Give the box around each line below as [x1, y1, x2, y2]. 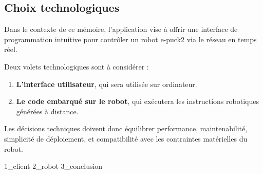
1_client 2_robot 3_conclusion [4, 161, 103, 171]
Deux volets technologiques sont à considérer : [4, 61, 149, 72]
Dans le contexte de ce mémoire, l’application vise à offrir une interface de [4, 24, 238, 34]
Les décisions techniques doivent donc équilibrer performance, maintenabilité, [4, 123, 248, 134]
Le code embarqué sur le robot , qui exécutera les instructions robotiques [16, 96, 259, 107]
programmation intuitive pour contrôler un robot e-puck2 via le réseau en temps [4, 33, 257, 44]
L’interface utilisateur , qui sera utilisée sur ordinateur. [16, 78, 197, 89]
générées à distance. [16, 106, 79, 116]
